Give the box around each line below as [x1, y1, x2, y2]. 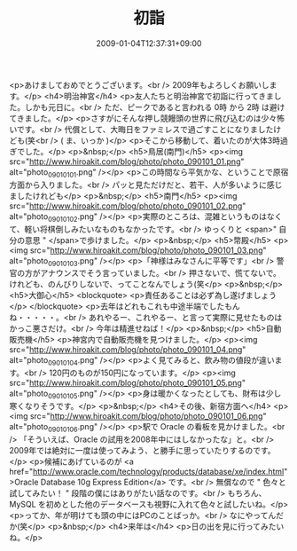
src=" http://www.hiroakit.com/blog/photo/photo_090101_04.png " [9, 344, 246, 355]
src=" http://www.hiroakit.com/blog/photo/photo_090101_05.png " [9, 378, 246, 389]
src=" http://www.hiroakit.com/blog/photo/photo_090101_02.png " [9, 201, 246, 211]
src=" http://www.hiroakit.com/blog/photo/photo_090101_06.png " [29, 410, 267, 421]
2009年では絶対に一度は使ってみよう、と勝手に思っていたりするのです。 [9, 445, 277, 455]
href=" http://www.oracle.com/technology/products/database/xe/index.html [9, 466, 285, 476]
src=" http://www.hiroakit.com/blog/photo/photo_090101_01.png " [9, 156, 245, 167]
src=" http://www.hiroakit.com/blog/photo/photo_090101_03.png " [29, 245, 268, 256]
